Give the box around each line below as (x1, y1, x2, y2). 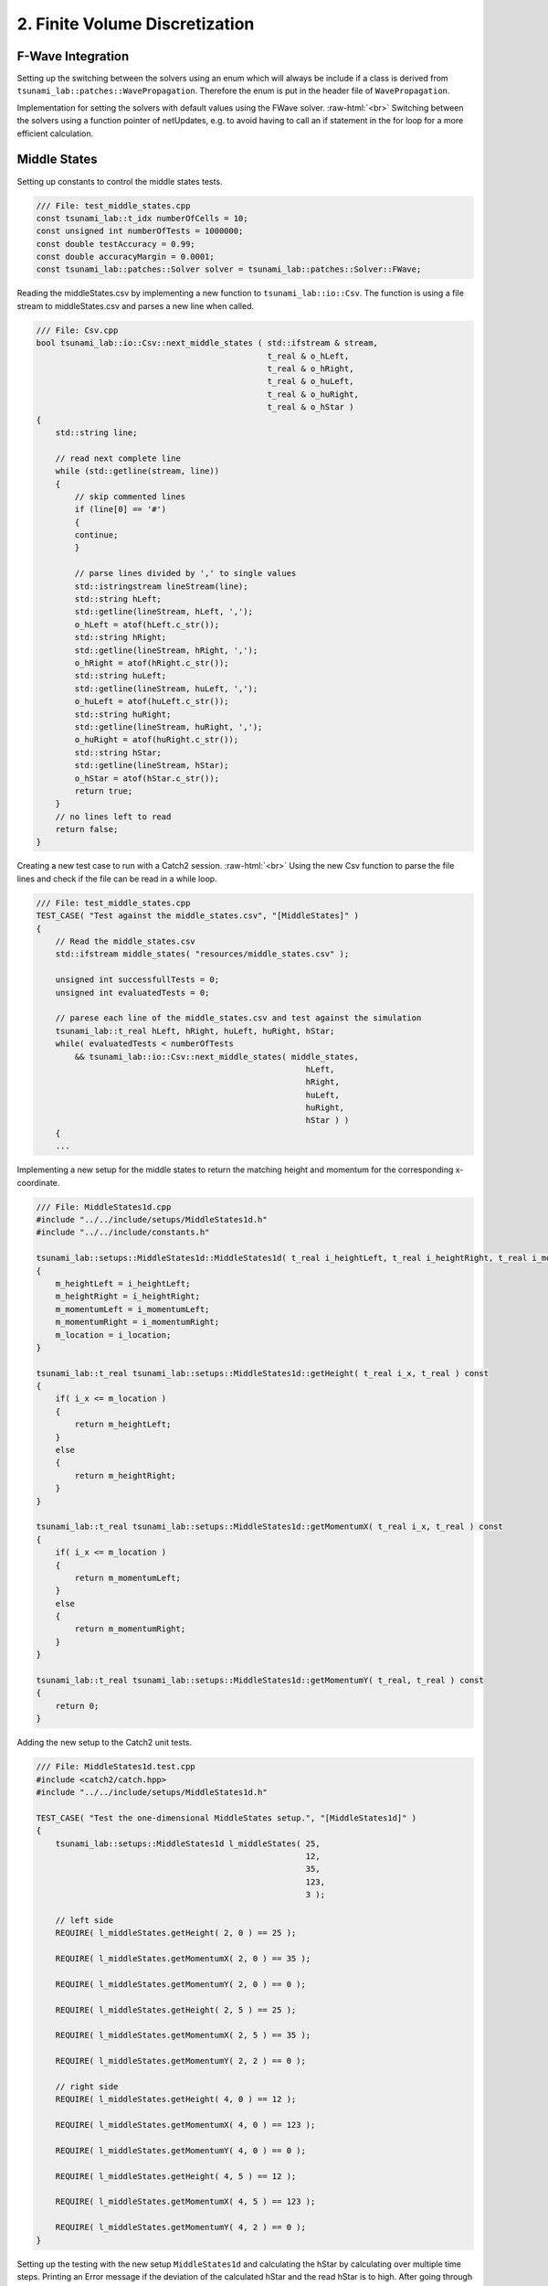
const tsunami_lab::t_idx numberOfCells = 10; (36, 213, 248, 223)
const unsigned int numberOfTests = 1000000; (36, 226, 244, 237)
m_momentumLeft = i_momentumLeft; (55, 1304, 210, 1314)
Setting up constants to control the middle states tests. (16, 176, 223, 187)
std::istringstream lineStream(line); (74, 581, 248, 592)
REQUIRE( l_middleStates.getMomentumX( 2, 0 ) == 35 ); (55, 1953, 311, 1964)
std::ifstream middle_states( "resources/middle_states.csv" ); (55, 949, 350, 959)
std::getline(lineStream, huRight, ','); (74, 721, 263, 732)
